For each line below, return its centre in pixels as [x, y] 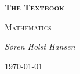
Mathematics [28, 27]
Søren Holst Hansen [40, 46]
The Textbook [35, 7]
